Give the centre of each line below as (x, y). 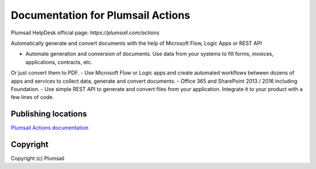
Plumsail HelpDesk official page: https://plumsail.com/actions (85, 33)
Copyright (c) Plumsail (37, 159)
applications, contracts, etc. (59, 62)
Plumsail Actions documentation (50, 128)
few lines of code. (32, 97)
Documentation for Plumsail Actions (100, 15)
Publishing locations (49, 114)
